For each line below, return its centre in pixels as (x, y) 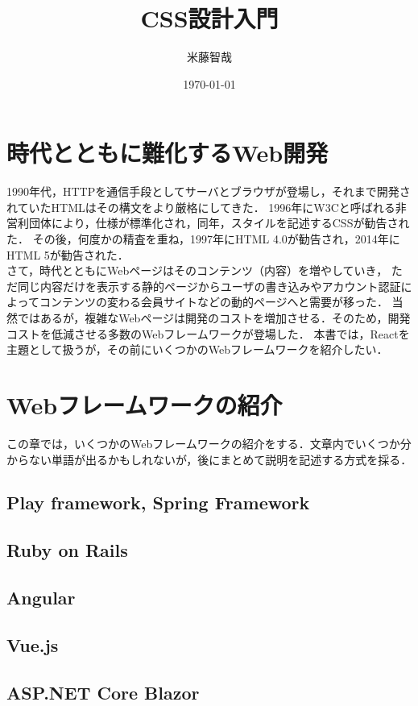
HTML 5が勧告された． (68, 254)
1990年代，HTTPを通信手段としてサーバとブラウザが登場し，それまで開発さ (209, 191)
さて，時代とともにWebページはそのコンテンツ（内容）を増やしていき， (197, 270)
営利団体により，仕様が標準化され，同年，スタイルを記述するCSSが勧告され (208, 223)
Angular (41, 598)
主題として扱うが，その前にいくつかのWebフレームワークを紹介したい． (197, 349)
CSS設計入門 (209, 18)
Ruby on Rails (67, 550)
